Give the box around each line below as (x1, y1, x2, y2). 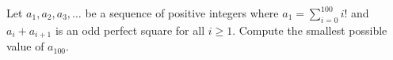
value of (6, 38, 44, 54)
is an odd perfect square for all (55, 21, 205, 38)
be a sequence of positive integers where (85, 5, 279, 21)
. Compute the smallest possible (232, 21, 387, 38)
